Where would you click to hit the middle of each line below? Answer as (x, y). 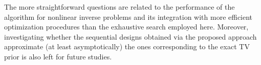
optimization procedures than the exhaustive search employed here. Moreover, (126, 27)
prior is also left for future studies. (58, 56)
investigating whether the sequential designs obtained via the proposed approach (130, 36)
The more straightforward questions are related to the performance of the (119, 7)
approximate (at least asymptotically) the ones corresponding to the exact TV (127, 46)
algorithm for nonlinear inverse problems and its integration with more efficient (128, 17)
